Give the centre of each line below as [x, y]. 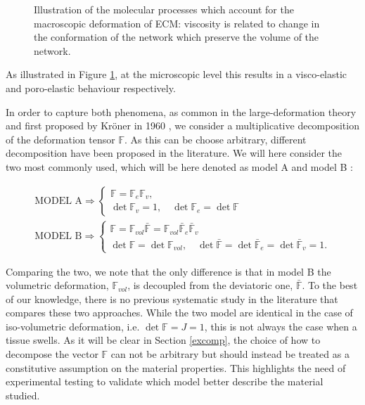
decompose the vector [52, 354]
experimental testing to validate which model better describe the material [165, 381]
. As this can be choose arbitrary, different [215, 139]
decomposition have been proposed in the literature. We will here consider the [174, 153]
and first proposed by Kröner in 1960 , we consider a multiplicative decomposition [182, 126]
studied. [23, 395]
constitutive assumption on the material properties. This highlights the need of [176, 367]
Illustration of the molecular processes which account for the [164, 9]
